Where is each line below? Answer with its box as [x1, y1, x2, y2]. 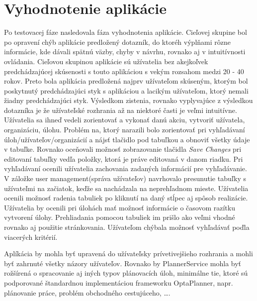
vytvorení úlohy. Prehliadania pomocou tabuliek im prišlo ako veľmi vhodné [4, 212, 235, 222]
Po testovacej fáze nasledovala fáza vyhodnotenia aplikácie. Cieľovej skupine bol [4, 27, 247, 37]
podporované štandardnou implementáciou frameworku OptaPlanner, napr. [4, 277, 233, 288]
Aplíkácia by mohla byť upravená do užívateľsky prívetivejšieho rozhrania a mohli [4, 248, 253, 259]
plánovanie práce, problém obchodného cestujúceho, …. [4, 287, 171, 298]
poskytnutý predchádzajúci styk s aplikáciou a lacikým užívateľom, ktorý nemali [4, 85, 249, 96]
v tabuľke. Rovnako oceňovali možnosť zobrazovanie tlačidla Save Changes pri [4, 144, 242, 154]
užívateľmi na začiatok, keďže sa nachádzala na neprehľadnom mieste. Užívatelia [4, 183, 249, 193]
